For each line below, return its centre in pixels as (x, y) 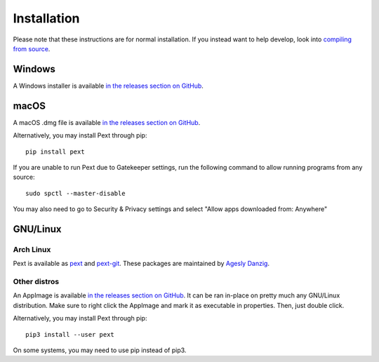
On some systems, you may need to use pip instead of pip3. (100, 350)
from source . (32, 48)
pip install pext (55, 152)
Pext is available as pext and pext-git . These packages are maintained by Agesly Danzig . (141, 264)
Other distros (36, 282)
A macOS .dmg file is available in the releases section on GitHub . (107, 122)
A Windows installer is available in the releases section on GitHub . (108, 86)
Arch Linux (32, 249)
